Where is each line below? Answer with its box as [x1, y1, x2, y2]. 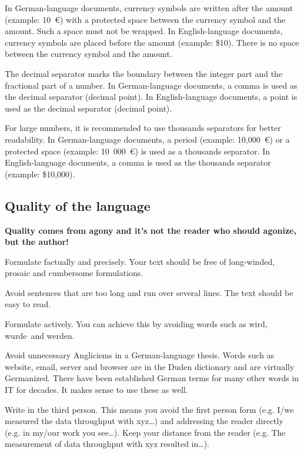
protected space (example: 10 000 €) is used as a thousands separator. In [5, 144, 270, 157]
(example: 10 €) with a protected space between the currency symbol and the [5, 13, 286, 25]
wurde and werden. [5, 329, 75, 341]
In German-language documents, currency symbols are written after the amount [5, 2, 293, 14]
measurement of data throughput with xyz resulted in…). [5, 438, 210, 450]
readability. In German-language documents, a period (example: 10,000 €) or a [5, 133, 290, 145]
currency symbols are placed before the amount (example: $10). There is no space [5, 36, 299, 48]
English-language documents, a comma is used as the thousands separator [5, 156, 271, 169]
